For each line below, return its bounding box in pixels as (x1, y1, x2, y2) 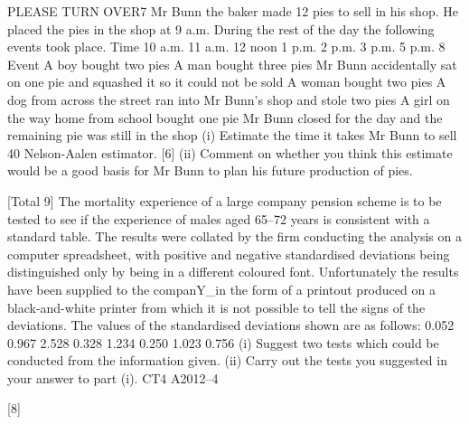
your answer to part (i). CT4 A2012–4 (7, 368, 219, 387)
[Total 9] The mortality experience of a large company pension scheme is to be (7, 191, 442, 210)
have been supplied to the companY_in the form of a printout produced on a (7, 279, 436, 298)
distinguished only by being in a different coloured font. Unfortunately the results (7, 262, 459, 281)
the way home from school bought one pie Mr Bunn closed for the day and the (7, 108, 443, 127)
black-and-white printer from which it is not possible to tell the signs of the (7, 297, 426, 316)
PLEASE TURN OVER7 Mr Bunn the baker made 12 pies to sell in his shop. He (7, 2, 458, 20)
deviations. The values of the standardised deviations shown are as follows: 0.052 (7, 316, 455, 334)
